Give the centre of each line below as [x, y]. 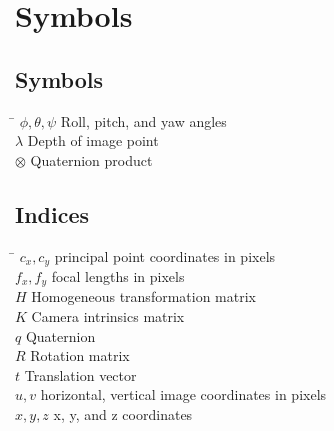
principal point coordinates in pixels [165, 255]
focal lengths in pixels [118, 276]
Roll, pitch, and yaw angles [143, 120]
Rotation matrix [80, 355]
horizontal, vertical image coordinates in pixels [183, 394]
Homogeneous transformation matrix [143, 296]
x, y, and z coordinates [123, 414]
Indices [52, 213]
